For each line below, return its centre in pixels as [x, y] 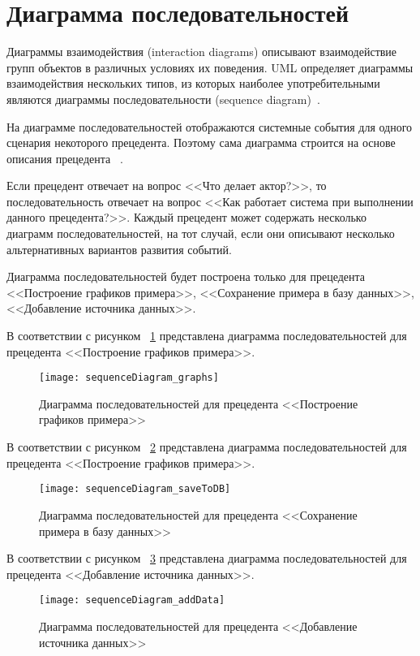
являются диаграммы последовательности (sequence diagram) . [163, 99]
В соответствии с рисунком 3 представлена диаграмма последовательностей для [207, 558]
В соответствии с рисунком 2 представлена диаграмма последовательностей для [207, 447]
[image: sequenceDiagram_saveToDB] [135, 489]
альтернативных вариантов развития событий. [119, 249]
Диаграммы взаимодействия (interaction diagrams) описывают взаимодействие [202, 52]
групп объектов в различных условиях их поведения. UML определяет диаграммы [210, 67]
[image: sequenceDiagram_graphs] [129, 378]
